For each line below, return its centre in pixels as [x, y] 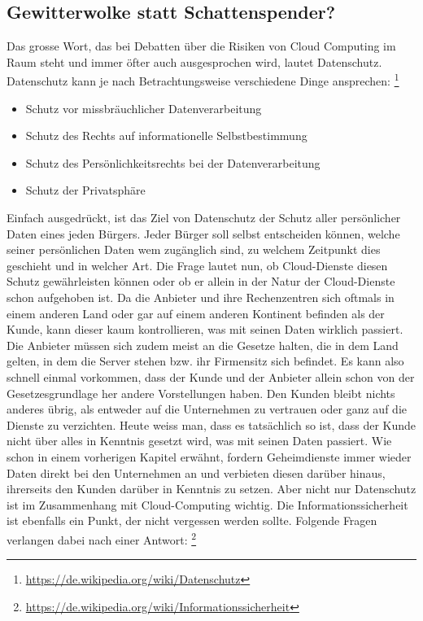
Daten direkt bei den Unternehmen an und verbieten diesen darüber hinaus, [196, 472]
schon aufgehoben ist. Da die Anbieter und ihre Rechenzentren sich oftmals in [201, 297]
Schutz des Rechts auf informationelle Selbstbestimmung [166, 136]
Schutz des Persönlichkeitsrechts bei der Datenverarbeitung [173, 162]
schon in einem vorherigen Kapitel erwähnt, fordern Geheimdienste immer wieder [209, 456]
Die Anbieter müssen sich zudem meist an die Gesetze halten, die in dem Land [203, 345]
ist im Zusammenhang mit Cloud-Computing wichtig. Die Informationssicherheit [207, 504]
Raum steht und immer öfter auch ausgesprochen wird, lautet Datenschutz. [194, 61]
